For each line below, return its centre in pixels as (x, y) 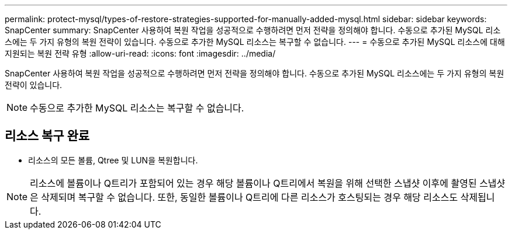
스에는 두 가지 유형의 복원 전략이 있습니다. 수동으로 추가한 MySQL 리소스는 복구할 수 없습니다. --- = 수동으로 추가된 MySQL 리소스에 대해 (255, 42)
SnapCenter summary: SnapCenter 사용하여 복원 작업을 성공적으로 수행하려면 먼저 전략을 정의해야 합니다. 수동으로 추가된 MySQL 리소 (253, 30)
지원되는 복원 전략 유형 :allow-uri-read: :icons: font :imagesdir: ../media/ (140, 53)
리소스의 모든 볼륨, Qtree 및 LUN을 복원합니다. (113, 160)
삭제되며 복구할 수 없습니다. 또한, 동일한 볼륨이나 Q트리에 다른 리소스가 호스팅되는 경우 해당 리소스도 (250, 197)
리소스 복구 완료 (47, 136)
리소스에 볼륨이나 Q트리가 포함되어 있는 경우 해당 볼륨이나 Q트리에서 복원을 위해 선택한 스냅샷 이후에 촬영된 (253, 183)
